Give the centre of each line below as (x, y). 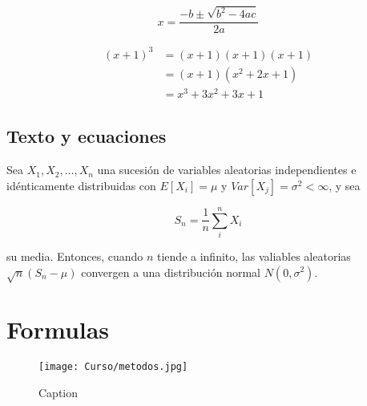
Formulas (58, 329)
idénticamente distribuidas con (81, 185)
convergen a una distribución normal (171, 272)
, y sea (345, 185)
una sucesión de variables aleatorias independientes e (227, 170)
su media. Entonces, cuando (75, 256)
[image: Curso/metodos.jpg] (113, 367)
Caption (58, 393)
